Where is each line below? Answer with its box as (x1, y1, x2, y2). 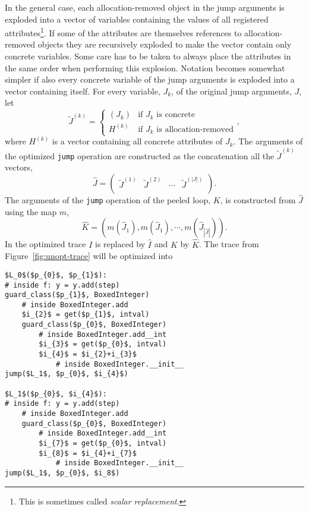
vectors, (5, 161, 33, 174)
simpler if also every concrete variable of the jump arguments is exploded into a (5, 73, 295, 86)
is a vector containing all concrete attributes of (52, 135, 223, 147)
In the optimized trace (5, 238, 86, 250)
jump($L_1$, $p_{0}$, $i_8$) (5, 468, 120, 477)
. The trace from (198, 238, 259, 250)
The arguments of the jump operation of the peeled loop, (5, 194, 211, 206)
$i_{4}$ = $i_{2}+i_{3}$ (39, 350, 137, 359)
